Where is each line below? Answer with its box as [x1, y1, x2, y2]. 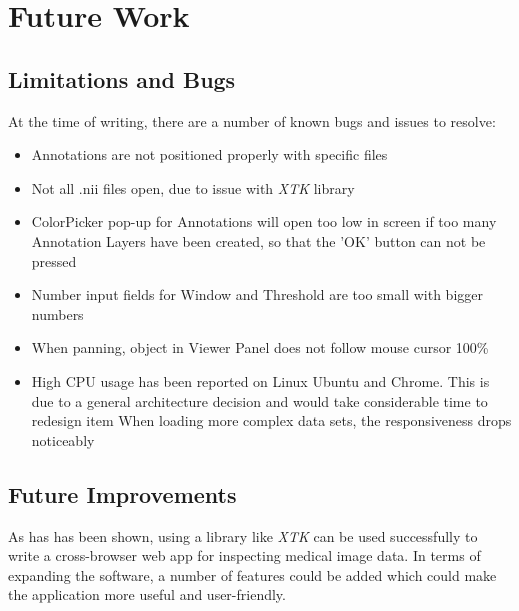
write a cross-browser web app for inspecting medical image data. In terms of [8, 545, 481, 566]
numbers [31, 303, 84, 324]
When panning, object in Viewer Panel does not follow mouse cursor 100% [31, 337, 489, 358]
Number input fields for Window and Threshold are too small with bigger [31, 284, 483, 305]
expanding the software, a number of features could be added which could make [8, 564, 497, 585]
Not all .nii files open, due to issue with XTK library [31, 177, 355, 198]
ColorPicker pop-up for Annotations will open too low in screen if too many [31, 211, 497, 232]
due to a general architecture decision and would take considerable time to [31, 390, 488, 411]
